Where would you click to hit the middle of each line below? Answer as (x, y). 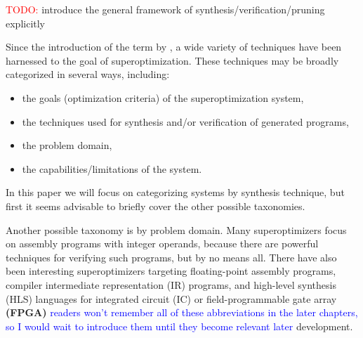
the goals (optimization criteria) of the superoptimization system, (163, 97)
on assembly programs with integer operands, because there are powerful (162, 243)
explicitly (26, 23)
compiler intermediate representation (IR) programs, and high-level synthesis (171, 284)
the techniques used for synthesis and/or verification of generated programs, (185, 121)
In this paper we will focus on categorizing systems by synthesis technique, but (175, 192)
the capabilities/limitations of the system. (112, 168)
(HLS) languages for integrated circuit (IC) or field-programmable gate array (171, 298)
